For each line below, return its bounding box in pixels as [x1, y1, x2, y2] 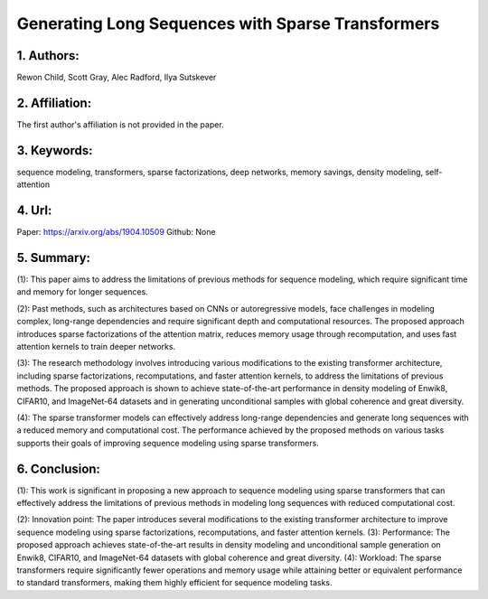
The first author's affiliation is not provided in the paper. [16, 118, 225, 130]
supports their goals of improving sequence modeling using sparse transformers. [16, 437, 320, 448]
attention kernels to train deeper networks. [16, 342, 176, 352]
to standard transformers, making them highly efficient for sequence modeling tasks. [16, 577, 333, 588]
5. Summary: [16, 249, 90, 266]
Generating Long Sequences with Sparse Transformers [16, 14, 440, 33]
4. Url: [16, 203, 52, 219]
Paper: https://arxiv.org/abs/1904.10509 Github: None [16, 227, 216, 238]
